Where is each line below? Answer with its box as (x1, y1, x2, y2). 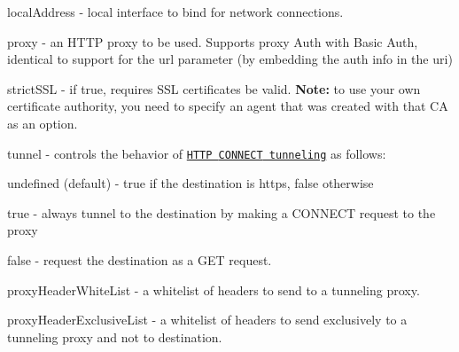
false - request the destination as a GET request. (7, 251, 272, 269)
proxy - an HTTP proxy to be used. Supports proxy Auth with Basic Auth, (7, 32, 418, 51)
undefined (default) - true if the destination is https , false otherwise (7, 174, 374, 192)
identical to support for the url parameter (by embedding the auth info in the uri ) (7, 50, 453, 68)
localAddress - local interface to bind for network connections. (7, 3, 344, 20)
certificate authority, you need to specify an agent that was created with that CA (7, 97, 448, 115)
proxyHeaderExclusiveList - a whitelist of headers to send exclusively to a (7, 310, 408, 329)
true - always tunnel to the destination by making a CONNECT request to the (7, 203, 436, 222)
